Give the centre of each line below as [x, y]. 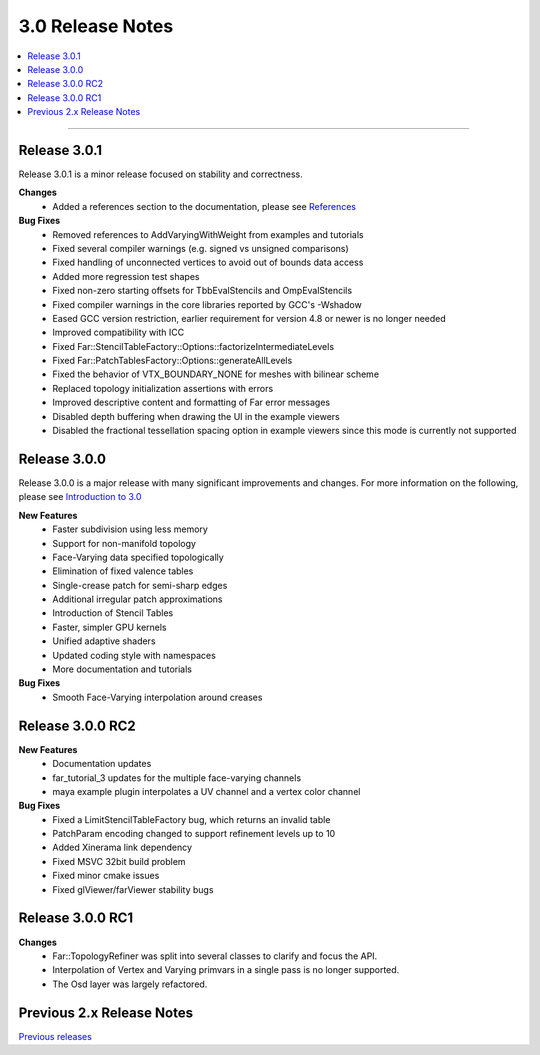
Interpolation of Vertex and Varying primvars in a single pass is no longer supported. [226, 970]
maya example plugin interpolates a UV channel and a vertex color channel [206, 791]
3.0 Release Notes [96, 26]
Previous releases [55, 1036]
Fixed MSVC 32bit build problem [119, 861]
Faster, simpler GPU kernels [109, 627]
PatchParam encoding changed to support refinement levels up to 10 [194, 834]
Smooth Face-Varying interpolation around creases [157, 697]
